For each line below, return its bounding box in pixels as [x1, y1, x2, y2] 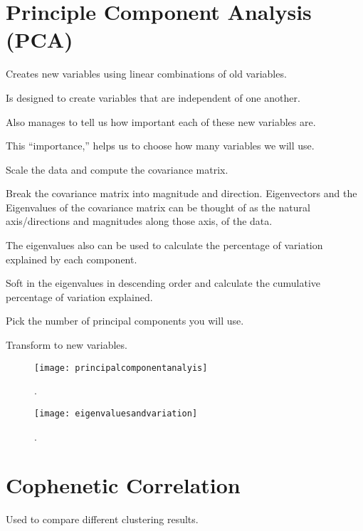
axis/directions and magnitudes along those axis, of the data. [6, 214, 273, 228]
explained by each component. [6, 251, 137, 266]
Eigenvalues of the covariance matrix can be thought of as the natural [6, 199, 310, 214]
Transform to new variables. [6, 337, 127, 352]
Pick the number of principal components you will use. [6, 313, 244, 328]
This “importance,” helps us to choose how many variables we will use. [6, 138, 315, 153]
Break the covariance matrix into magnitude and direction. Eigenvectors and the [6, 186, 357, 201]
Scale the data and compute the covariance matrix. [6, 162, 228, 177]
